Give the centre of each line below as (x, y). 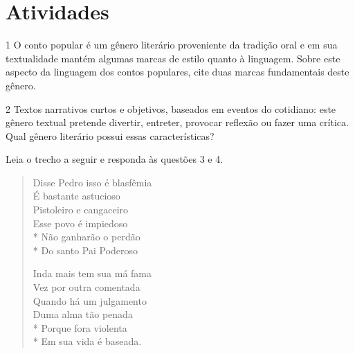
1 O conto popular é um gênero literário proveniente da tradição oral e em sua (172, 45)
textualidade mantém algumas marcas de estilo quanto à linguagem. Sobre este (173, 58)
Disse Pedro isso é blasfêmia (92, 182)
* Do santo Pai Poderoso (85, 250)
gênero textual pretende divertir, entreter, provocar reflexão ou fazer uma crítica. (177, 122)
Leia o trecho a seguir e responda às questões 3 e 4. (115, 159)
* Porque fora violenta (80, 327)
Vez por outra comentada (87, 287)
